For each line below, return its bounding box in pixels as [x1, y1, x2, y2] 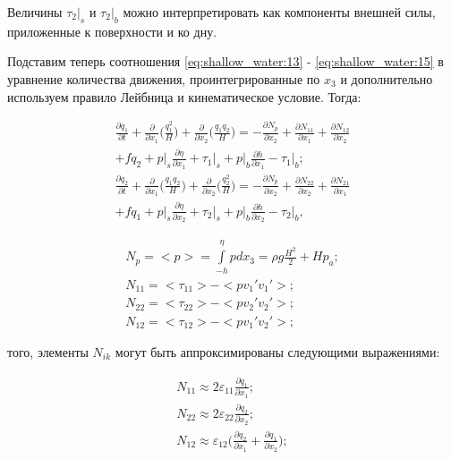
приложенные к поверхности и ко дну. [7, 21, 217, 40]
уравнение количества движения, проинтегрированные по [7, 69, 320, 88]
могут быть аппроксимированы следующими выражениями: [115, 343, 440, 361]
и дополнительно [340, 69, 433, 88]
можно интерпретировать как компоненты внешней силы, [123, 3, 436, 21]
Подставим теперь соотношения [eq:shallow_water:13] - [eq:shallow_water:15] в [7, 52, 444, 71]
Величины [7, 3, 63, 21]
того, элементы [7, 343, 89, 361]
